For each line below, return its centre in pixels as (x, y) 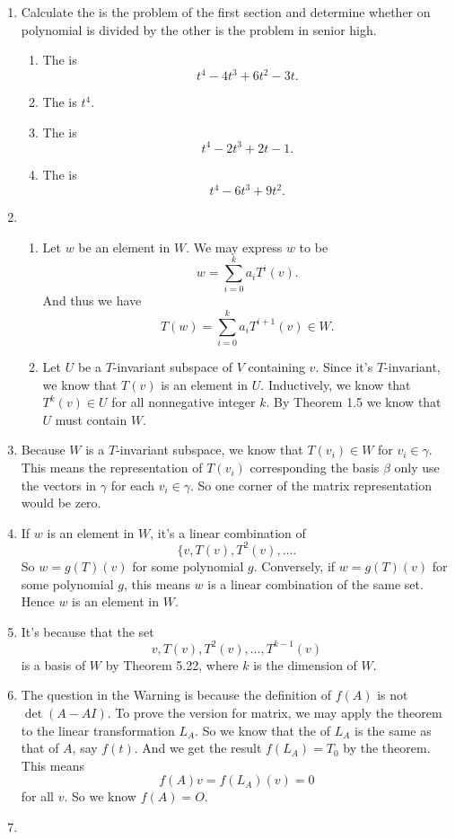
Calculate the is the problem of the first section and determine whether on (226, 12)
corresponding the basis (315, 468)
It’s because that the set (87, 631)
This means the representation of (112, 468)
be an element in (124, 247)
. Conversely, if (294, 565)
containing (276, 367)
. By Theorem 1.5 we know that (354, 402)
